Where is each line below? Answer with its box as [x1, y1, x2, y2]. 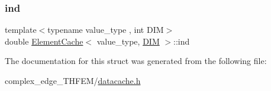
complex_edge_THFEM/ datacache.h [5, 75, 141, 86]
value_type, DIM [96, 35, 160, 47]
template [5, 23, 37, 36]
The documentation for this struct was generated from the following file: [5, 55, 267, 67]
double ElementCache [5, 35, 83, 47]
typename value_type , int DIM [47, 23, 164, 36]
